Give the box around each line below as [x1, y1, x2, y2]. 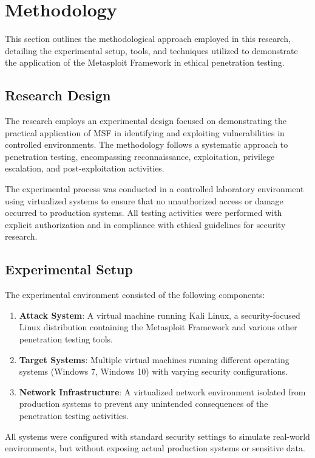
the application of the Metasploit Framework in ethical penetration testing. [5, 56, 285, 69]
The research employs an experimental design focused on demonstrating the [5, 114, 287, 127]
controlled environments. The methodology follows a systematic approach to [5, 138, 288, 151]
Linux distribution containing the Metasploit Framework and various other [19, 321, 297, 333]
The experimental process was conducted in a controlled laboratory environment [5, 182, 304, 195]
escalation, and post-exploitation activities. [5, 162, 164, 175]
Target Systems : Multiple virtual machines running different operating [19, 353, 290, 366]
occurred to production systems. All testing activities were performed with [5, 206, 282, 219]
